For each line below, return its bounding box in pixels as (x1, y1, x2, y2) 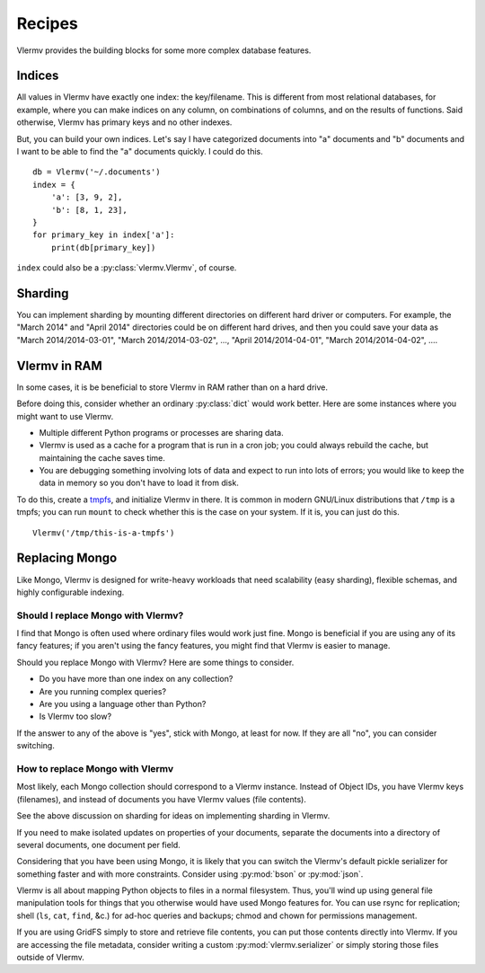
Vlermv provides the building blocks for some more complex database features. (16, 45, 312, 56)
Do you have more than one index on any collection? (39, 674, 234, 685)
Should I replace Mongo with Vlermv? (16, 609, 184, 622)
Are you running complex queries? (39, 686, 166, 696)
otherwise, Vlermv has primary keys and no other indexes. (16, 117, 233, 128)
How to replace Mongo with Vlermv (16, 762, 174, 774)
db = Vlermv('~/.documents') (32, 167, 161, 177)
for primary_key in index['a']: (32, 230, 175, 240)
